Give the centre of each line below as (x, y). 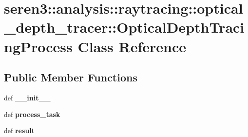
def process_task (32, 114)
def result (19, 130)
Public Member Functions (71, 77)
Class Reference (132, 46)
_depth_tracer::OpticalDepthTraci (124, 27)
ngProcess (38, 46)
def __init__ (27, 97)
